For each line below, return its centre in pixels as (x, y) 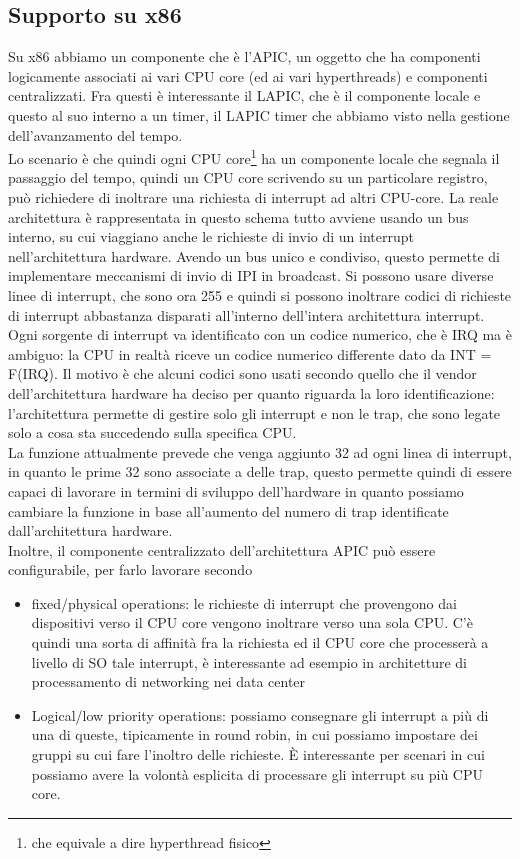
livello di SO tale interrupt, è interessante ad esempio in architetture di (249, 661)
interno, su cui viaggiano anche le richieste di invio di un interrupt (211, 236)
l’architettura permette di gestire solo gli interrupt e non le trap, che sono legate (254, 412)
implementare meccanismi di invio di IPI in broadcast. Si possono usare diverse (251, 275)
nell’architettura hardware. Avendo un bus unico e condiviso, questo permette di (254, 255)
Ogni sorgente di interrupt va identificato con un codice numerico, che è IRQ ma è (260, 334)
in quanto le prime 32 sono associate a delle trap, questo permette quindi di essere (260, 471)
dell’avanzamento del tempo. (95, 134)
